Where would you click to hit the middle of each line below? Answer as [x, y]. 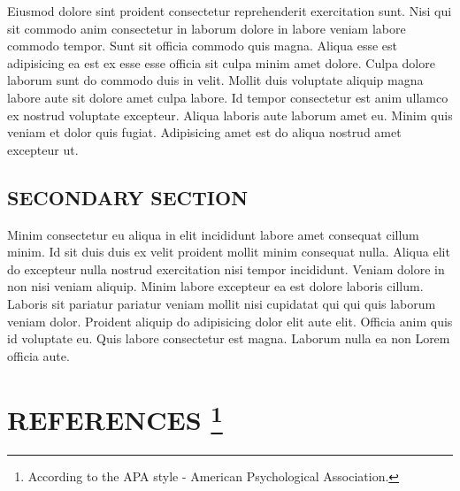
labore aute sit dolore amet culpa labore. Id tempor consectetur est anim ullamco [228, 97]
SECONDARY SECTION [128, 197]
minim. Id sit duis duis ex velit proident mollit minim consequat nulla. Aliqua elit [229, 252]
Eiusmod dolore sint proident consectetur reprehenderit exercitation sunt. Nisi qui [230, 11]
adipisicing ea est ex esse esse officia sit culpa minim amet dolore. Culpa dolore [221, 62]
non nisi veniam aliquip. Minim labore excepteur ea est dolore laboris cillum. [215, 286]
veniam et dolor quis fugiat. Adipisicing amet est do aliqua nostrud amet [204, 132]
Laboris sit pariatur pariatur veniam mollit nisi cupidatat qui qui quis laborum [222, 303]
